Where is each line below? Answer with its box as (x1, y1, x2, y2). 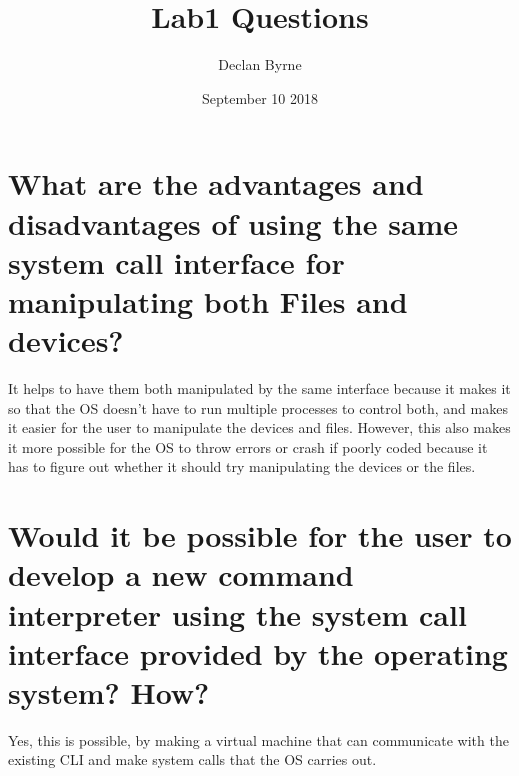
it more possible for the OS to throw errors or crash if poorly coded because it (8, 436, 488, 457)
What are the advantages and (8, 163, 424, 204)
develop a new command (8, 554, 354, 595)
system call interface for (8, 241, 345, 282)
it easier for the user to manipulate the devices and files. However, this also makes (8, 417, 511, 438)
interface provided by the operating (8, 632, 508, 673)
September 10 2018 (202, 87, 318, 108)
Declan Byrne (218, 54, 302, 75)
